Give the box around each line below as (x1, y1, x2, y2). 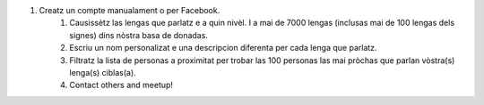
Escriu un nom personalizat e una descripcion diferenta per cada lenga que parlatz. (69, 43, 377, 53)
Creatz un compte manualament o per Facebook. (39, 5, 220, 15)
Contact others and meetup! (69, 80, 174, 91)
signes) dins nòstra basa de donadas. (69, 29, 208, 40)
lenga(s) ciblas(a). (69, 67, 136, 77)
